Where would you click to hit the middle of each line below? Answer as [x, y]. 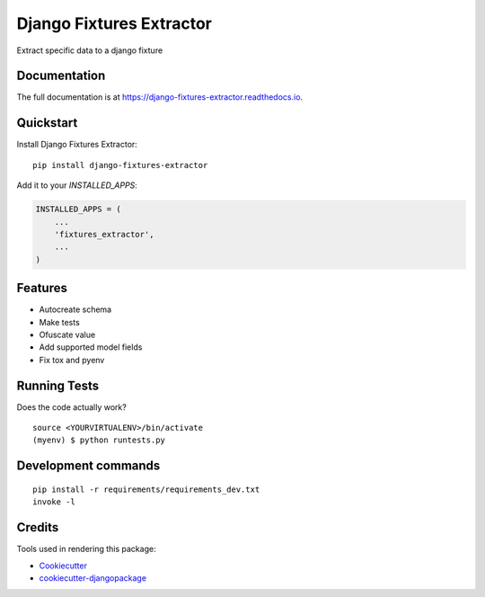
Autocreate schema [75, 309]
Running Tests [57, 385]
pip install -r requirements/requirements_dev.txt [146, 489]
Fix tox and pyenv [72, 360]
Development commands [88, 466]
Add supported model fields [91, 347]
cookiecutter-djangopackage [93, 578]
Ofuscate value [67, 334]
